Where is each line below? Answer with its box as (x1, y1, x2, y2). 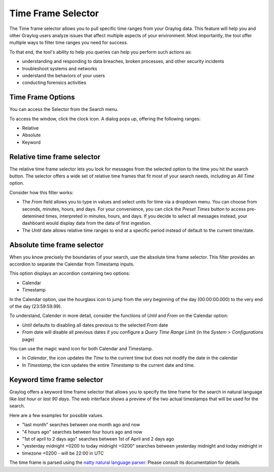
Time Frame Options (9, 93, 75, 102)
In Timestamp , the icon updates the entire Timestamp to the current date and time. (22, 362, 195, 368)
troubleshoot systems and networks (22, 65, 97, 71)
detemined (22, 213, 45, 219)
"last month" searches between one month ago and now (22, 422, 141, 428)
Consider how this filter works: (9, 189, 74, 195)
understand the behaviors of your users (22, 72, 105, 78)
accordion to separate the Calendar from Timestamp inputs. (9, 261, 134, 267)
